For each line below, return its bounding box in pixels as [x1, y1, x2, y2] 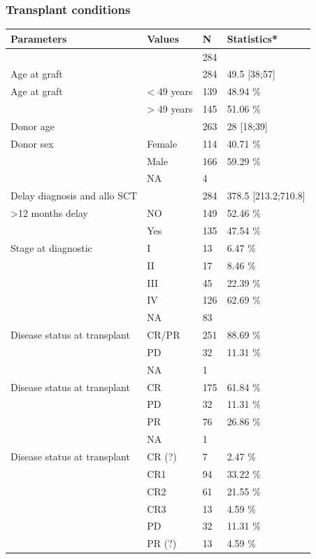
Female [147, 136, 178, 150]
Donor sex [10, 136, 54, 150]
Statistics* [227, 31, 278, 45]
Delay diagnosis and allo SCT [10, 188, 138, 203]
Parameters [10, 31, 67, 45]
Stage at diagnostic [10, 240, 92, 255]
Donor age [10, 118, 55, 133]
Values [147, 31, 179, 45]
